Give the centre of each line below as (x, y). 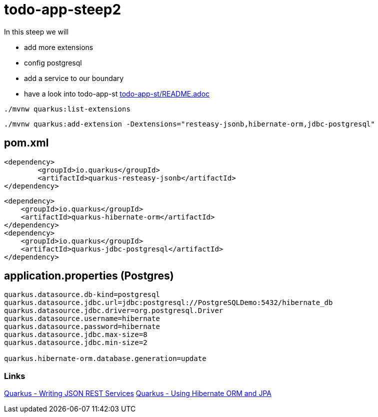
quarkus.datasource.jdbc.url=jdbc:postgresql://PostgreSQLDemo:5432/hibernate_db (168, 303)
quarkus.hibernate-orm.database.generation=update (105, 359)
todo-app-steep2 (63, 9)
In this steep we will (36, 31)
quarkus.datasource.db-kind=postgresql (82, 295)
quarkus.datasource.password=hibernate (82, 327)
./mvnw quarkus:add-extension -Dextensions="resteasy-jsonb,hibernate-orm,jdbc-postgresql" (189, 124)
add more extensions (59, 47)
